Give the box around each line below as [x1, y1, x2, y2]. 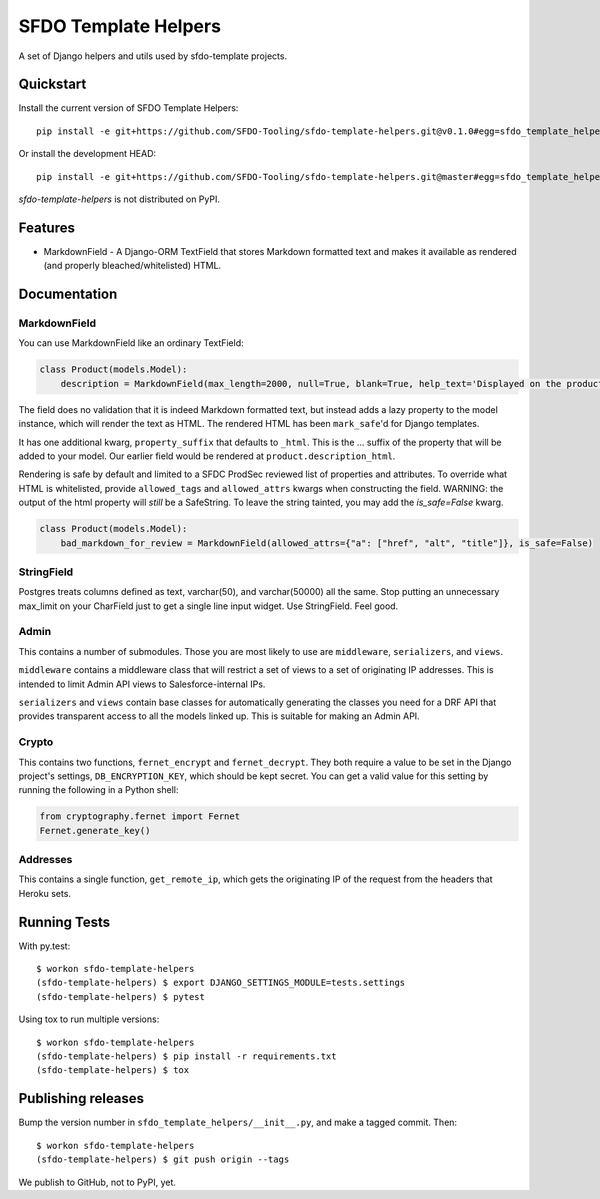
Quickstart [18, 76, 87, 93]
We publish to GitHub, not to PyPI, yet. [18, 1176, 177, 1188]
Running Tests [18, 913, 110, 930]
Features [18, 219, 75, 236]
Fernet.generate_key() [39, 825, 151, 836]
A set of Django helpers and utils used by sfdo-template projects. [18, 50, 288, 62]
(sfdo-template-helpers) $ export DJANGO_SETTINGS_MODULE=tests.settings [36, 977, 406, 989]
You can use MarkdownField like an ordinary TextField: [18, 337, 244, 349]
